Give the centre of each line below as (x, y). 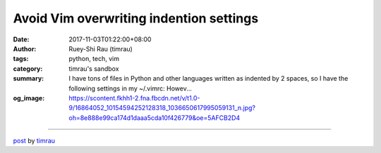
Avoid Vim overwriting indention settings (136, 18)
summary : (29, 79)
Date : (21, 39)
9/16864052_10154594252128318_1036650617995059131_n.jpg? (162, 108)
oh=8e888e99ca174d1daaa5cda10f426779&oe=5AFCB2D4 (155, 118)
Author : (25, 48)
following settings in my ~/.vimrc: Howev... (130, 88)
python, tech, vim (94, 59)
